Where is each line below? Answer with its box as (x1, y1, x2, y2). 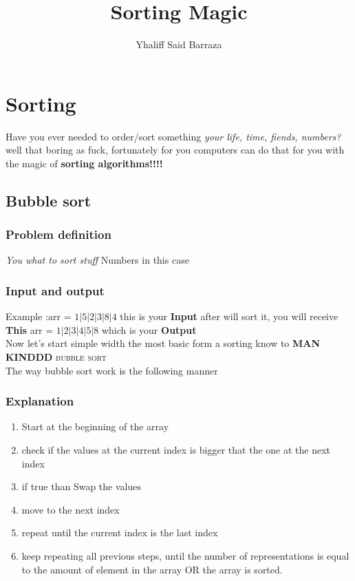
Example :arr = (6, 309, 72, 324)
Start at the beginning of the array (21, 419, 169, 434)
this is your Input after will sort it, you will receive (120, 309, 338, 324)
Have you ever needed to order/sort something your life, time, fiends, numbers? (6, 129, 341, 143)
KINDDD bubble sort (6, 350, 107, 364)
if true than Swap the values (21, 479, 141, 494)
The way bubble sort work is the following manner (6, 363, 218, 377)
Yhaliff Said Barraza (136, 37, 222, 52)
